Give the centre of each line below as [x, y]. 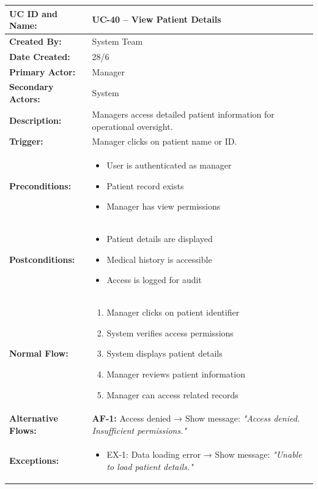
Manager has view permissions [164, 206]
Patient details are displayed [160, 239]
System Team [117, 41]
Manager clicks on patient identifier [173, 312]
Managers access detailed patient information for [183, 114]
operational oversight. [132, 126]
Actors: [25, 99]
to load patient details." [150, 466]
